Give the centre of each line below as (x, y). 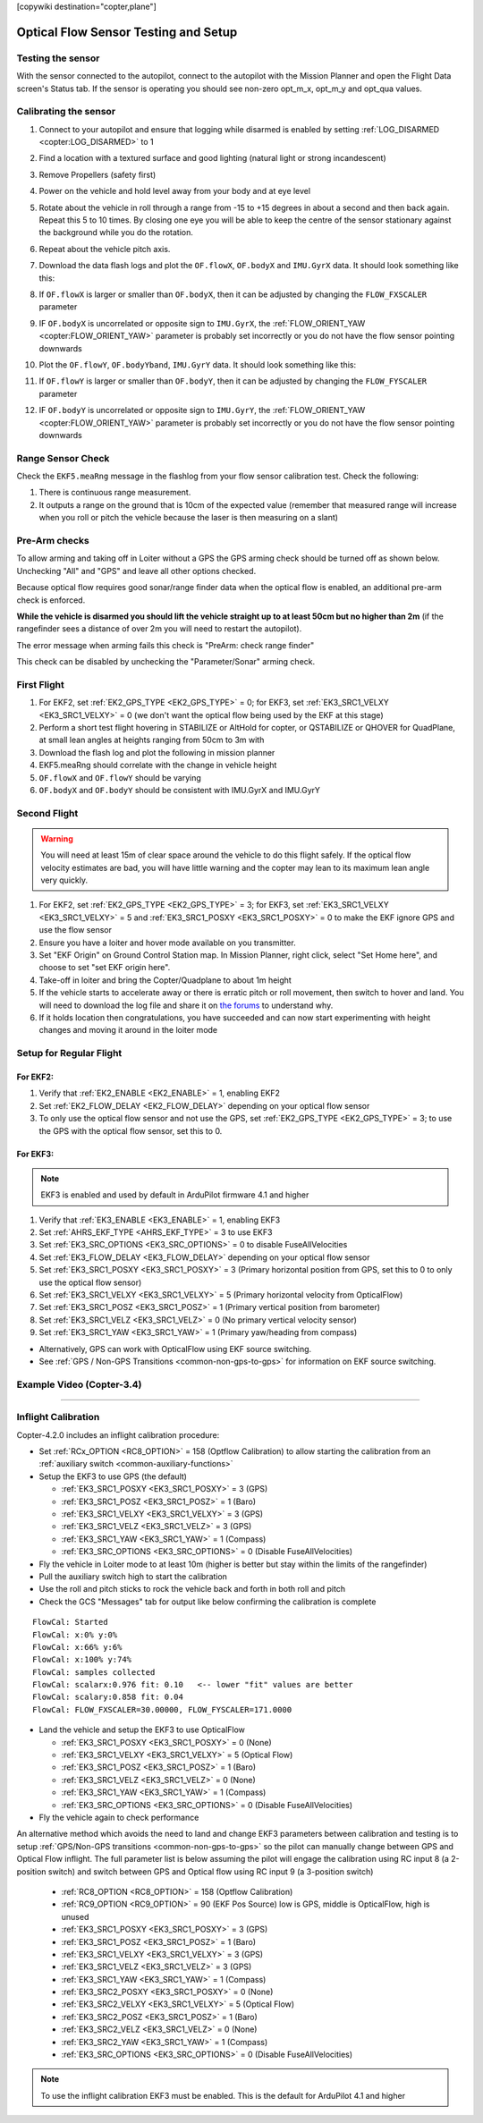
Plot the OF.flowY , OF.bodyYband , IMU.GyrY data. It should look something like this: (198, 364)
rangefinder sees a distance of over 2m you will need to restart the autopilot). (159, 629)
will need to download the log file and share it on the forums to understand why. (186, 1005)
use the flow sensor (75, 930)
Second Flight (47, 813)
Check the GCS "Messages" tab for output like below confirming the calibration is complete (208, 1602)
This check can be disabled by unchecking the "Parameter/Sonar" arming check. (166, 662)
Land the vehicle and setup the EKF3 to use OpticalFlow (142, 1730)
